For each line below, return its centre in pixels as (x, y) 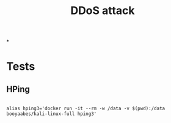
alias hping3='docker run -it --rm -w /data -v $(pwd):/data (86, 109)
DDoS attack (103, 11)
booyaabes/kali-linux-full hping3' (52, 114)
